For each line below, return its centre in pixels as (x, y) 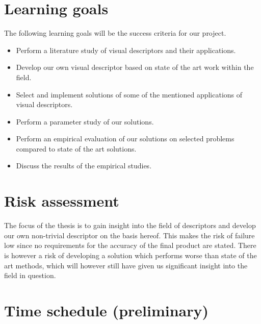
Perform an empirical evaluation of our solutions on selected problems (125, 139)
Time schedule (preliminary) (106, 310)
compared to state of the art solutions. (76, 148)
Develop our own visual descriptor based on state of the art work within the (135, 67)
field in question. (30, 275)
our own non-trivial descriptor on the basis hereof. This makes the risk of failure (129, 235)
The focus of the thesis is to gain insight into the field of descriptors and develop (130, 225)
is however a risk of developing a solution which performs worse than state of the (130, 255)
